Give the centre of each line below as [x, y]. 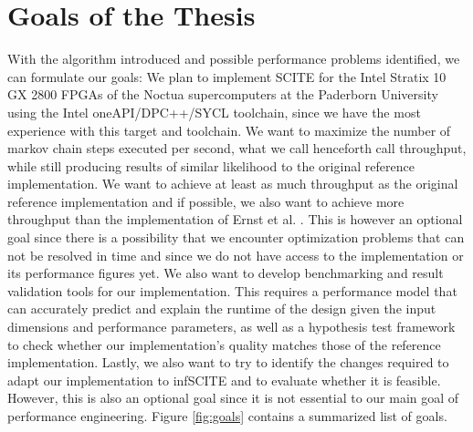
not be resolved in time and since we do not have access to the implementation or [236, 255]
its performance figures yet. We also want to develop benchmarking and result [226, 273]
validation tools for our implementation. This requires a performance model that [232, 290]
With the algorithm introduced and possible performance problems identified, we [234, 59]
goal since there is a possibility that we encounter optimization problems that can [236, 237]
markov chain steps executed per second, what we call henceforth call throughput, [237, 148]
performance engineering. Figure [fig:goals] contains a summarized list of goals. [227, 416]
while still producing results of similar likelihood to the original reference [211, 165]
